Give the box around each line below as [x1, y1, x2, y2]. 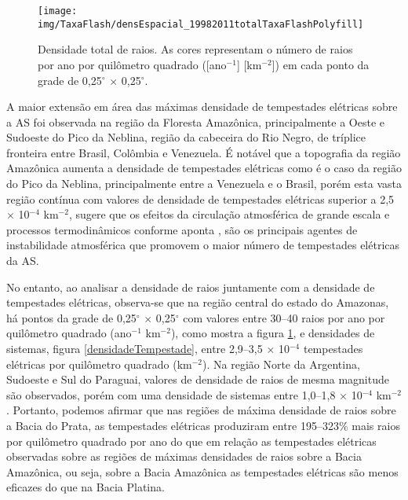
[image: [38, 6, 78, 17]
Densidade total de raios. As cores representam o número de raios [38, 41, 353, 57]
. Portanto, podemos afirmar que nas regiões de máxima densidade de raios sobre [6, 402, 396, 418]
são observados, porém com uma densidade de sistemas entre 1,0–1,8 [6, 386, 336, 403]
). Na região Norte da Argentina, [202, 355, 360, 372]
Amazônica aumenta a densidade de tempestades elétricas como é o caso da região [6, 160, 402, 176]
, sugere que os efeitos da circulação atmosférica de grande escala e [68, 206, 390, 222]
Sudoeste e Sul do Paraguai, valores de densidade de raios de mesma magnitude [6, 371, 389, 388]
